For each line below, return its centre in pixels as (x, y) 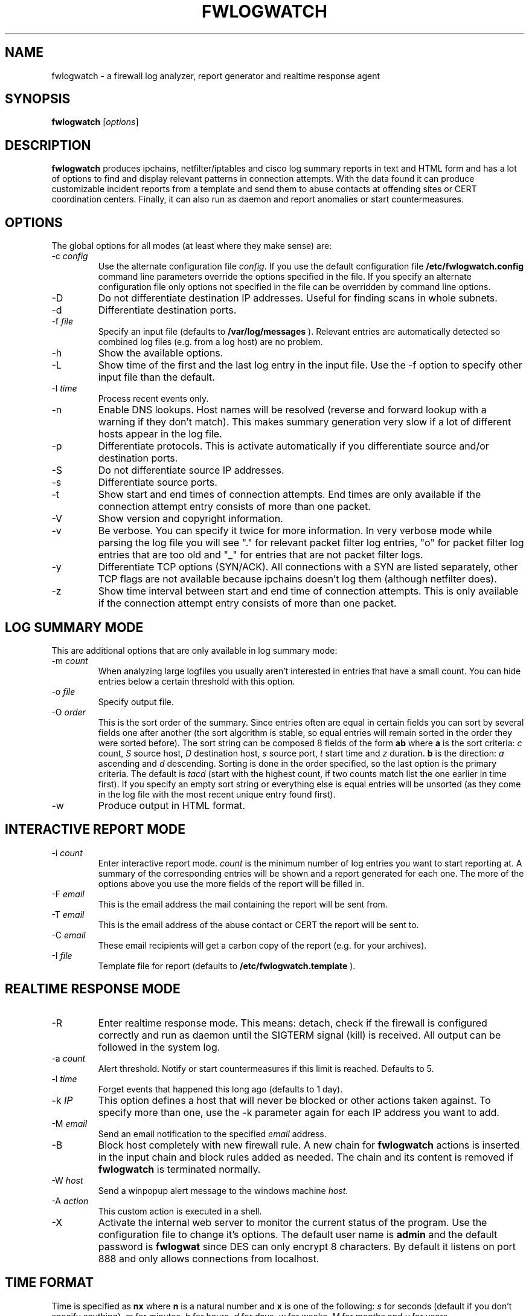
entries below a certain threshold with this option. (197, 681)
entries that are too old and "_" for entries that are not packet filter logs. (261, 555)
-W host (67, 1180)
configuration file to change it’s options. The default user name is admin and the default (298, 1234)
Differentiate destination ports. (167, 310)
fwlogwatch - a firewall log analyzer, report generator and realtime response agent (216, 76)
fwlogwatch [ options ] (95, 122)
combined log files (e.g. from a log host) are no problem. (210, 342)
